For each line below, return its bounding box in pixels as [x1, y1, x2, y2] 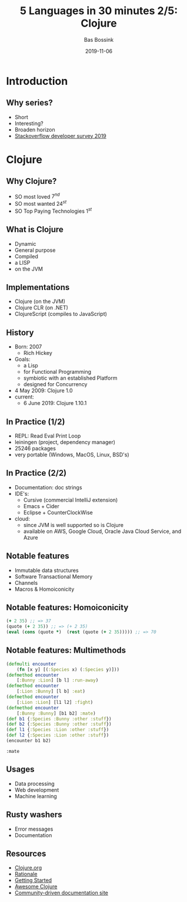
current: [14, 393, 34, 400]
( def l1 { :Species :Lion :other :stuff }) [6, 727, 109, 733]
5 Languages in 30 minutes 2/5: [19, 4, 178, 18]
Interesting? [14, 120, 44, 127]
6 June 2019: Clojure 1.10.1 [23, 400, 87, 407]
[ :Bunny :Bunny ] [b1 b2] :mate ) [16, 710, 96, 716]
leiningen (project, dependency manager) [14, 438, 116, 446]
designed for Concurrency [23, 381, 88, 388]
